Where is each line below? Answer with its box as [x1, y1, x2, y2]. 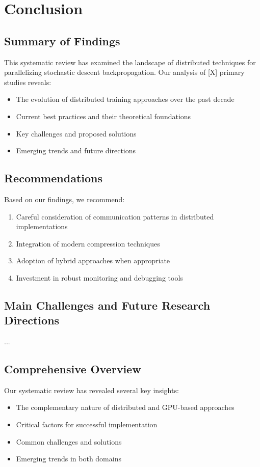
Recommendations [4, 170, 102, 186]
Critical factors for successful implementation [16, 419, 158, 430]
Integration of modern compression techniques [16, 238, 160, 249]
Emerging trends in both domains [16, 453, 121, 464]
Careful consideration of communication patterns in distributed [16, 211, 214, 222]
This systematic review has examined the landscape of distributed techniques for [4, 57, 256, 67]
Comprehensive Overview [4, 361, 141, 377]
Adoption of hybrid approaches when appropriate [16, 255, 170, 266]
